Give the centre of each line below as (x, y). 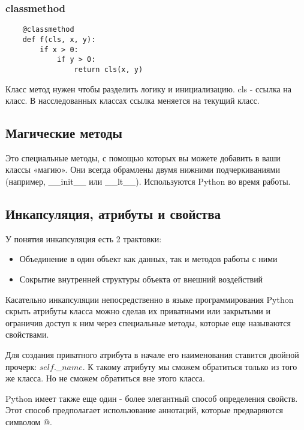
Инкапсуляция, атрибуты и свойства (113, 214)
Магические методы (64, 133)
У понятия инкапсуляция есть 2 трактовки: (84, 238)
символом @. (29, 422)
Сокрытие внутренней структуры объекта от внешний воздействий (141, 279)
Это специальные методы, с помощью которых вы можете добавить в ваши (143, 157)
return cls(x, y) (109, 69)
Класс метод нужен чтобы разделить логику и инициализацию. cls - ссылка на (149, 88)
